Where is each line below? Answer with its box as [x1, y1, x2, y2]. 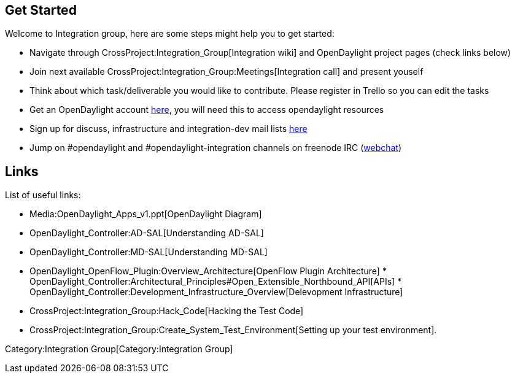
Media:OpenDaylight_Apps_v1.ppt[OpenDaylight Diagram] [29, 209, 262, 220]
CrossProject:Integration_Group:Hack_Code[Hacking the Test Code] [29, 306, 304, 317]
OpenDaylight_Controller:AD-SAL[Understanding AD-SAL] [29, 228, 264, 239]
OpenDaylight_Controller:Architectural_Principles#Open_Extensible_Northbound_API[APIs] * [29, 276, 402, 287]
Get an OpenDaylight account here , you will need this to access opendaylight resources [29, 104, 384, 115]
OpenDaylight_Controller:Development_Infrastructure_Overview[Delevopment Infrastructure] [29, 287, 403, 298]
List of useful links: [5, 190, 81, 201]
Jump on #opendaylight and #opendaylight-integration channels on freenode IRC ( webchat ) [29, 142, 402, 153]
